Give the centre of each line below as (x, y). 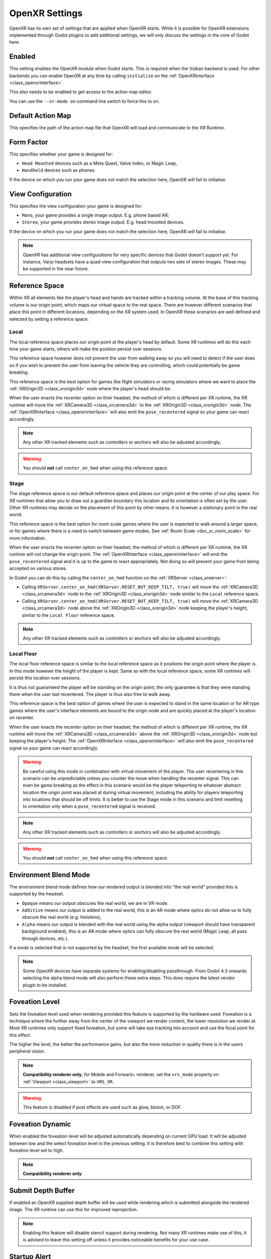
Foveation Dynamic (40, 1124)
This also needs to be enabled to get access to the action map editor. (81, 92)
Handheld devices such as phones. (59, 170)
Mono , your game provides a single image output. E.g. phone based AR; (95, 215)
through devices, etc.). (45, 938)
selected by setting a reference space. (49, 319)
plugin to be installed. (45, 985)
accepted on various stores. (38, 569)
